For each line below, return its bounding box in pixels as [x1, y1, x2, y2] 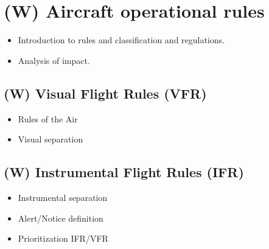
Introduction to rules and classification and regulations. [18, 33, 225, 46]
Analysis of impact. [18, 54, 90, 66]
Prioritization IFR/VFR [18, 232, 108, 245]
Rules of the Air [18, 112, 78, 125]
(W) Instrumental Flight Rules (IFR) [4, 163, 244, 181]
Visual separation [18, 133, 83, 146]
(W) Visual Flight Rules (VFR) [4, 83, 207, 102]
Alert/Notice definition [18, 211, 103, 224]
